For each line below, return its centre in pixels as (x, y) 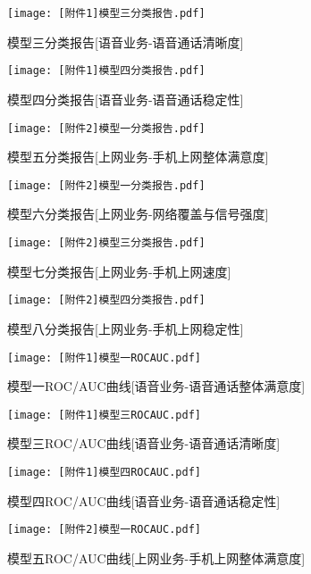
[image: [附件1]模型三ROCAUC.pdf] (104, 415)
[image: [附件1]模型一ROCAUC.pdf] (104, 358)
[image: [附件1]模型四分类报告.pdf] (106, 71)
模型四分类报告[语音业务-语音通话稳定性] (126, 99)
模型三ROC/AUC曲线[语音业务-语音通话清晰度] (144, 443)
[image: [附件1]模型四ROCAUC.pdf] (104, 472)
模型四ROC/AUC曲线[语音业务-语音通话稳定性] (144, 500)
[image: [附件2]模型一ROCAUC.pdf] (104, 530)
